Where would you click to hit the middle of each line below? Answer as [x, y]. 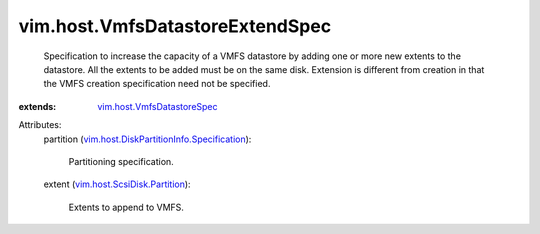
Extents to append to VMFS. [126, 207]
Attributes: [40, 125]
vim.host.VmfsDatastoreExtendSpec [175, 26]
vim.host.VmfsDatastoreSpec [158, 106]
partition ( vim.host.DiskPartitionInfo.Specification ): [147, 139]
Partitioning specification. [121, 161]
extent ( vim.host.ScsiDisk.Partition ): [117, 184]
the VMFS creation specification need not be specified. [157, 84]
